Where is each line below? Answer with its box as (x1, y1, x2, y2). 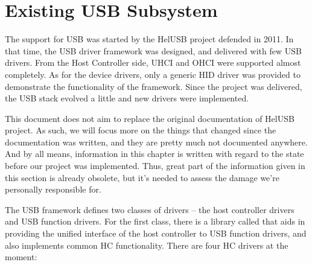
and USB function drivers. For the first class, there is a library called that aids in (5, 215, 305, 228)
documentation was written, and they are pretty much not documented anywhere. (5, 135, 308, 148)
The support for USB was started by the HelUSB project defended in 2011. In (5, 33, 294, 45)
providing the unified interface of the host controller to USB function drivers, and (5, 227, 307, 240)
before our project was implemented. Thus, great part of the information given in (5, 159, 305, 172)
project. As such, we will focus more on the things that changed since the (5, 124, 276, 136)
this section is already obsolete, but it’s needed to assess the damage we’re (5, 171, 279, 184)
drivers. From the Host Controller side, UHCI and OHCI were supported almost (5, 56, 301, 69)
